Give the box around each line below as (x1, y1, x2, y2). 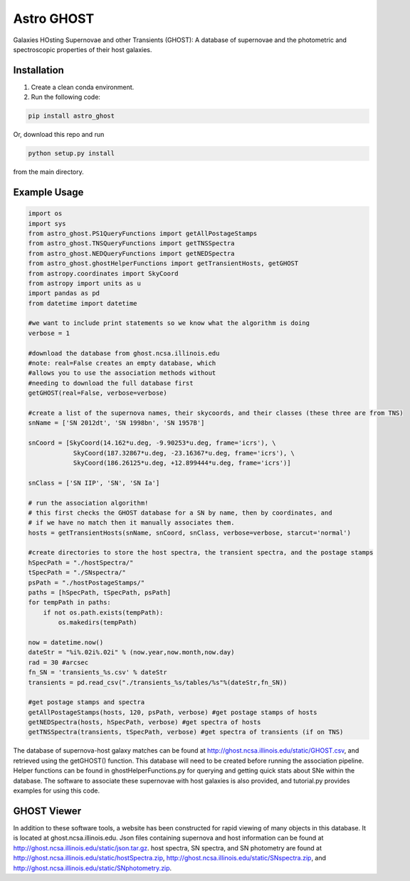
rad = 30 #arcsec (28, 658, 89, 666)
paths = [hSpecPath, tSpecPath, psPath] (28, 589, 171, 597)
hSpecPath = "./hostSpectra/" (28, 558, 134, 567)
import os (28, 210, 63, 217)
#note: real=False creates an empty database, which (28, 359, 216, 367)
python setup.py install (28, 150, 115, 158)
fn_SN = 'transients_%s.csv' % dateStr (28, 669, 167, 676)
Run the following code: (31, 93, 101, 101)
